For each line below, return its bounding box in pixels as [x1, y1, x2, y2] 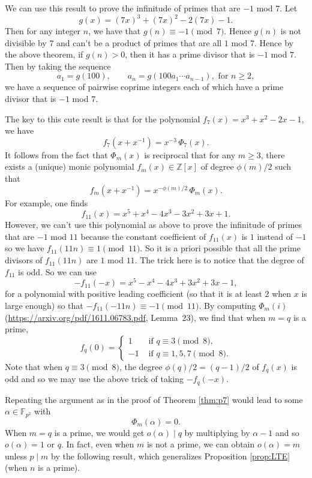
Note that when [5, 360, 63, 372]
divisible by [5, 36, 47, 49]
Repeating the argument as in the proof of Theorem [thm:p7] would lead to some [5, 393, 303, 405]
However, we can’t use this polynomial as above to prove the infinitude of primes [5, 218, 302, 231]
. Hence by [254, 36, 293, 49]
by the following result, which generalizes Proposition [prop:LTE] [51, 449, 290, 462]
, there [260, 148, 285, 161]
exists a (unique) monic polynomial [5, 160, 134, 173]
